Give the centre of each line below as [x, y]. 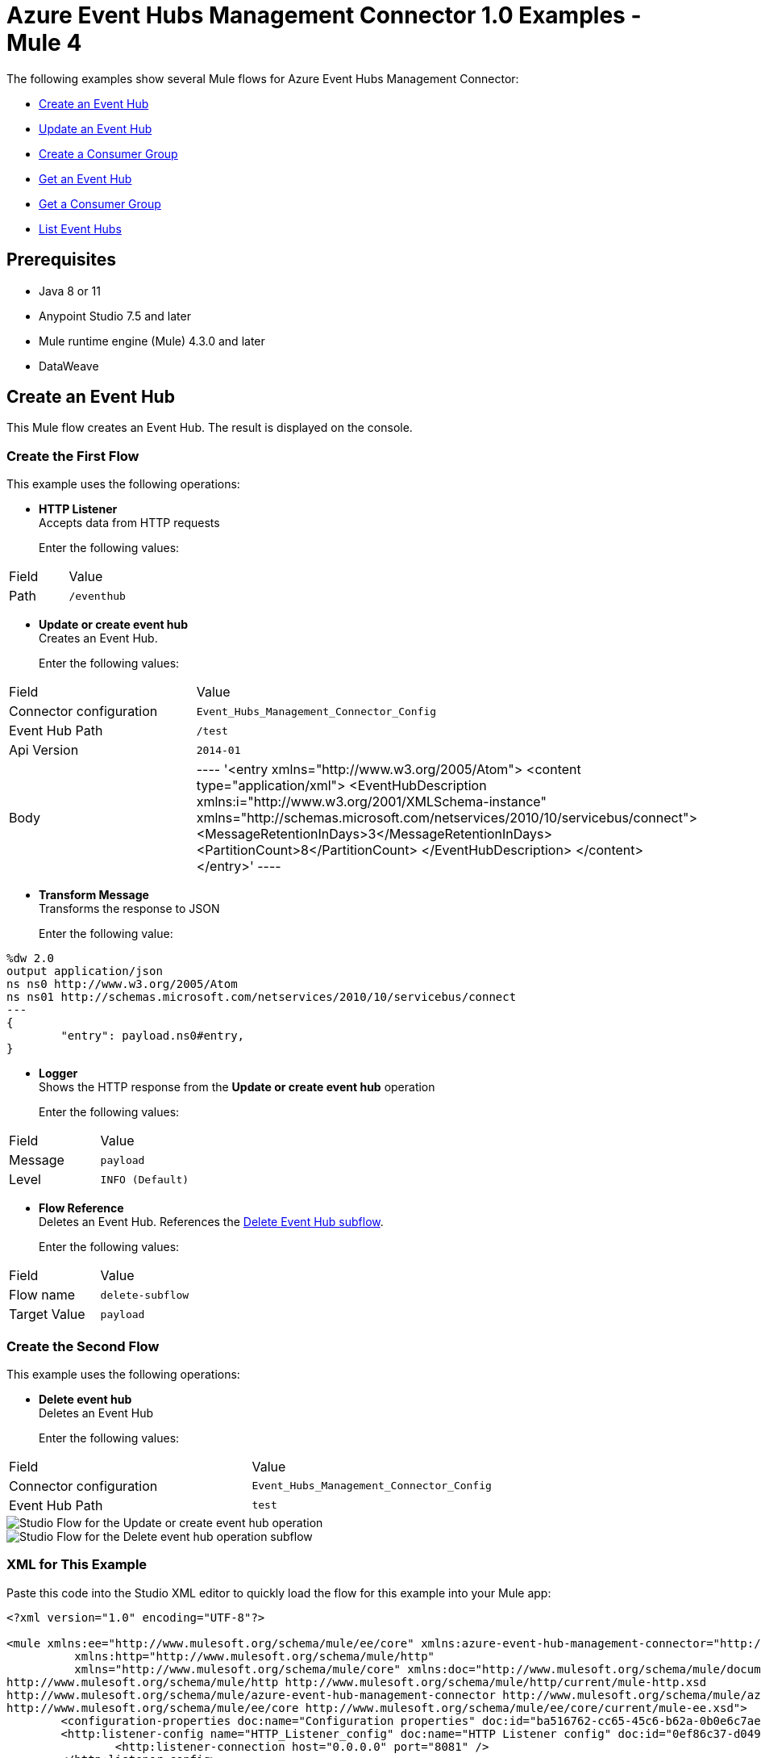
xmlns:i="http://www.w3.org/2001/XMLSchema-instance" [371, 802]
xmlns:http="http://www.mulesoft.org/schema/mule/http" [255, 1656]
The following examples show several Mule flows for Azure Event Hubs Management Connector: [263, 78]
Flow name [42, 1295]
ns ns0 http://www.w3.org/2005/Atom [122, 984]
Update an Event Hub [96, 128]
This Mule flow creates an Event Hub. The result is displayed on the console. [210, 428]
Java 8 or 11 [70, 291]
